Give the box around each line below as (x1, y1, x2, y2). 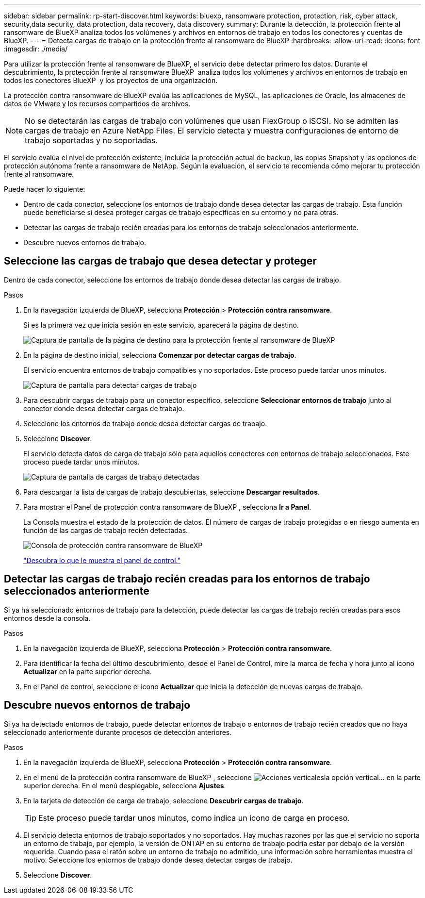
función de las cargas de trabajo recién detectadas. (23, 526, 188, 534)
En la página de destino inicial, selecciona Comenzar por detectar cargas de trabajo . (23, 350, 296, 359)
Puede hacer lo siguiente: (4, 185, 85, 193)
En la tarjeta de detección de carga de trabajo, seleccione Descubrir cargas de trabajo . (23, 796, 304, 805)
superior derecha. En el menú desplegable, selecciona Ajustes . (23, 781, 226, 790)
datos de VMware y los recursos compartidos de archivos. (4, 100, 191, 108)
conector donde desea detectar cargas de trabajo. (23, 404, 184, 413)
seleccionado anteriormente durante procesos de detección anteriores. (4, 728, 232, 736)
